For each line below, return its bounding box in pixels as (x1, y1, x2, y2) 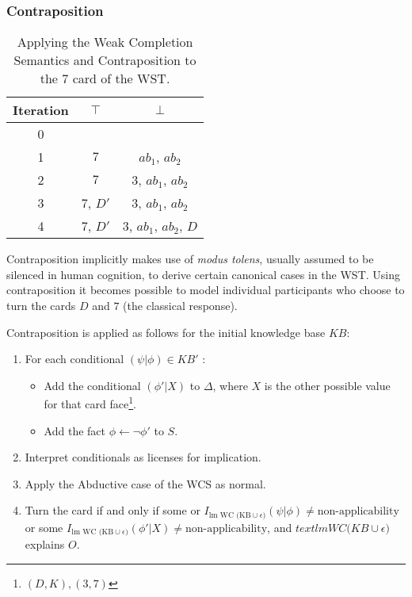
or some (25, 519, 63, 535)
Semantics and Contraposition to (13, 51, 196, 70)
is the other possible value (264, 377, 391, 393)
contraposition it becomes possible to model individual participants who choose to (6, 281, 405, 298)
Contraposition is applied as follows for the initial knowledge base (6, 323, 326, 340)
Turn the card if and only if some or (25, 502, 200, 519)
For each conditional (25, 350, 124, 367)
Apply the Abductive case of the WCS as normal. (25, 475, 266, 492)
